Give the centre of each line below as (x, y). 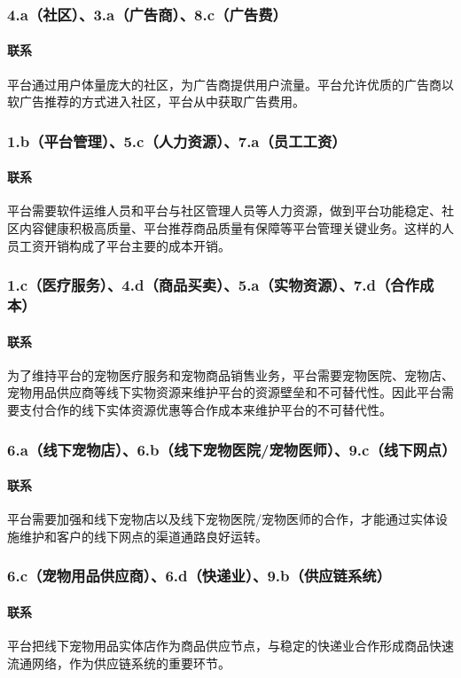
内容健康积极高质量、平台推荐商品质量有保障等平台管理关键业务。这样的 (230, 228)
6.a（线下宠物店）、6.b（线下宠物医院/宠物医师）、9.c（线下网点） (232, 449)
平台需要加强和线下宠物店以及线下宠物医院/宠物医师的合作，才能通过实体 (221, 519)
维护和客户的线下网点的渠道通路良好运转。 (143, 536)
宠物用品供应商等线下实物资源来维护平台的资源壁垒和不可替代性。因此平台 (224, 392)
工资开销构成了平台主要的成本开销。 (125, 245)
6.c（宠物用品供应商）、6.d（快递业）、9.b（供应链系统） (199, 576)
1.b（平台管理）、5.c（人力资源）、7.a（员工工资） (177, 140)
